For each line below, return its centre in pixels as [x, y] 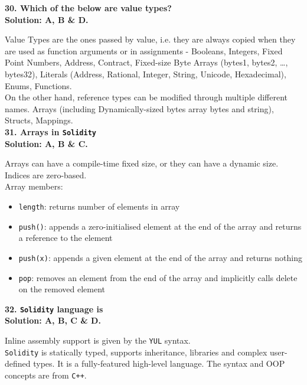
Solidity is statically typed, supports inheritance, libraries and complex [136, 352]
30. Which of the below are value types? [88, 8]
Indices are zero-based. [46, 174]
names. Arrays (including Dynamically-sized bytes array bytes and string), [139, 108]
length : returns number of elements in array [99, 206]
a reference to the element [66, 238]
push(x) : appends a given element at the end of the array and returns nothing [160, 257]
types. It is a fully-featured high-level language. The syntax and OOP [159, 363]
